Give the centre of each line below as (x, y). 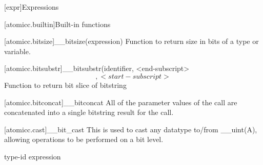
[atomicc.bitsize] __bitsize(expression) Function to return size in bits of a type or (131, 41)
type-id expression (33, 156)
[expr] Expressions (32, 7)
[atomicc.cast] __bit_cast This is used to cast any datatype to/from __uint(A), (131, 129)
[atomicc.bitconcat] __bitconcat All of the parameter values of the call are (121, 102)
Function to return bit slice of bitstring (65, 85)
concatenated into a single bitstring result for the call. (89, 112)
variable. (17, 51)
